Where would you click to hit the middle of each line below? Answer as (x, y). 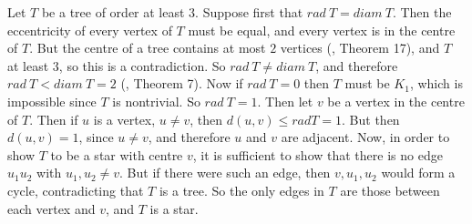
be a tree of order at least (113, 12)
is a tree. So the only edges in (241, 190)
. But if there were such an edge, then (225, 173)
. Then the (422, 12)
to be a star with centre (117, 154)
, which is (436, 83)
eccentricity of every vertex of (90, 30)
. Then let (285, 101)
